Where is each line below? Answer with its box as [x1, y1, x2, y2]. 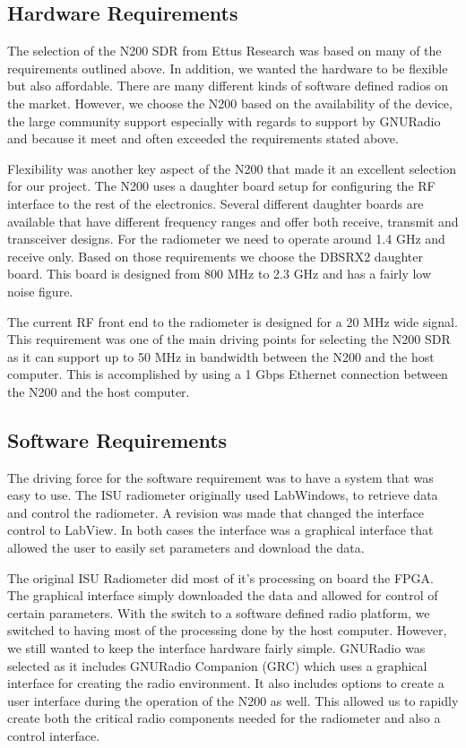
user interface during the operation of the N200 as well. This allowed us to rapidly [7, 691, 459, 709]
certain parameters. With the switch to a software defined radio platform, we [7, 603, 430, 622]
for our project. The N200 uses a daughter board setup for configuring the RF [7, 176, 436, 195]
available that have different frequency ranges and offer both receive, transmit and [7, 211, 459, 230]
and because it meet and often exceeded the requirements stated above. [7, 129, 399, 148]
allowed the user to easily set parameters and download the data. [7, 538, 365, 557]
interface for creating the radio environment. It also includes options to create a [7, 674, 444, 692]
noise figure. [7, 281, 73, 300]
